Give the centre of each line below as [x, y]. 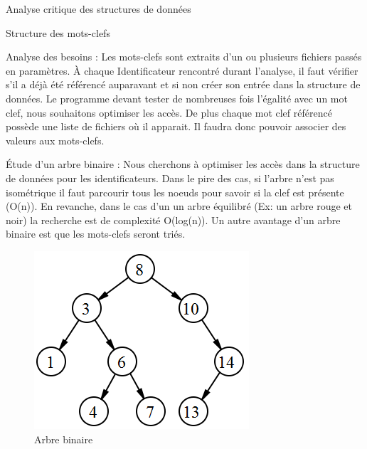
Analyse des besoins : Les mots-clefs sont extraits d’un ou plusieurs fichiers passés [184, 57]
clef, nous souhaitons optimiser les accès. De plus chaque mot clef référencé [169, 112]
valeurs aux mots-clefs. [55, 140]
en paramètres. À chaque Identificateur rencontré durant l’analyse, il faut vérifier [182, 70]
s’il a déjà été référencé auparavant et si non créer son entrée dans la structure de [183, 84]
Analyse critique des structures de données [99, 9]
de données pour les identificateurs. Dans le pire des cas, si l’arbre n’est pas [170, 178]
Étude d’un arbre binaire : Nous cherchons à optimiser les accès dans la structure [183, 164]
